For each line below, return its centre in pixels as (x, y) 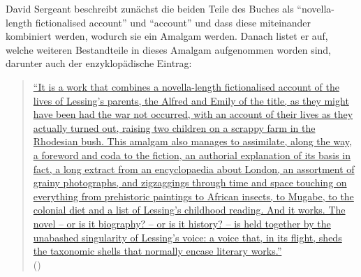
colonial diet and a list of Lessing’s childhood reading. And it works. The (189, 210)
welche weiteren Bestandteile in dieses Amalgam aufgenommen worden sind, (169, 49)
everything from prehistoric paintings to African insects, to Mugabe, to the (193, 196)
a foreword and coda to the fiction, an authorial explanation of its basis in (192, 155)
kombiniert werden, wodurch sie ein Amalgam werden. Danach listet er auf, (167, 36)
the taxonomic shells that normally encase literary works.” (157, 251)
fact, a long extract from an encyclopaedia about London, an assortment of (194, 169)
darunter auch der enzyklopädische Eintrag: (99, 63)
